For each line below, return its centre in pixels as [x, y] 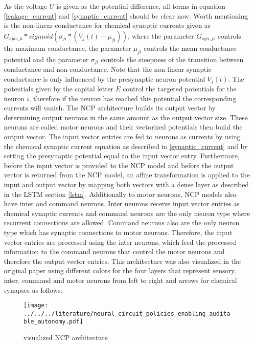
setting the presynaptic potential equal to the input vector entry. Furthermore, [122, 156]
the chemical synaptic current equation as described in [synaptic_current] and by [126, 146]
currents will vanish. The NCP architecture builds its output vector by [110, 108]
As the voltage [26, 6]
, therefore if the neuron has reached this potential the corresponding [133, 98]
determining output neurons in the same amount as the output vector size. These [126, 117]
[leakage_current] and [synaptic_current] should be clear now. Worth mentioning [126, 15]
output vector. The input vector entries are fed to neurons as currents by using [122, 137]
